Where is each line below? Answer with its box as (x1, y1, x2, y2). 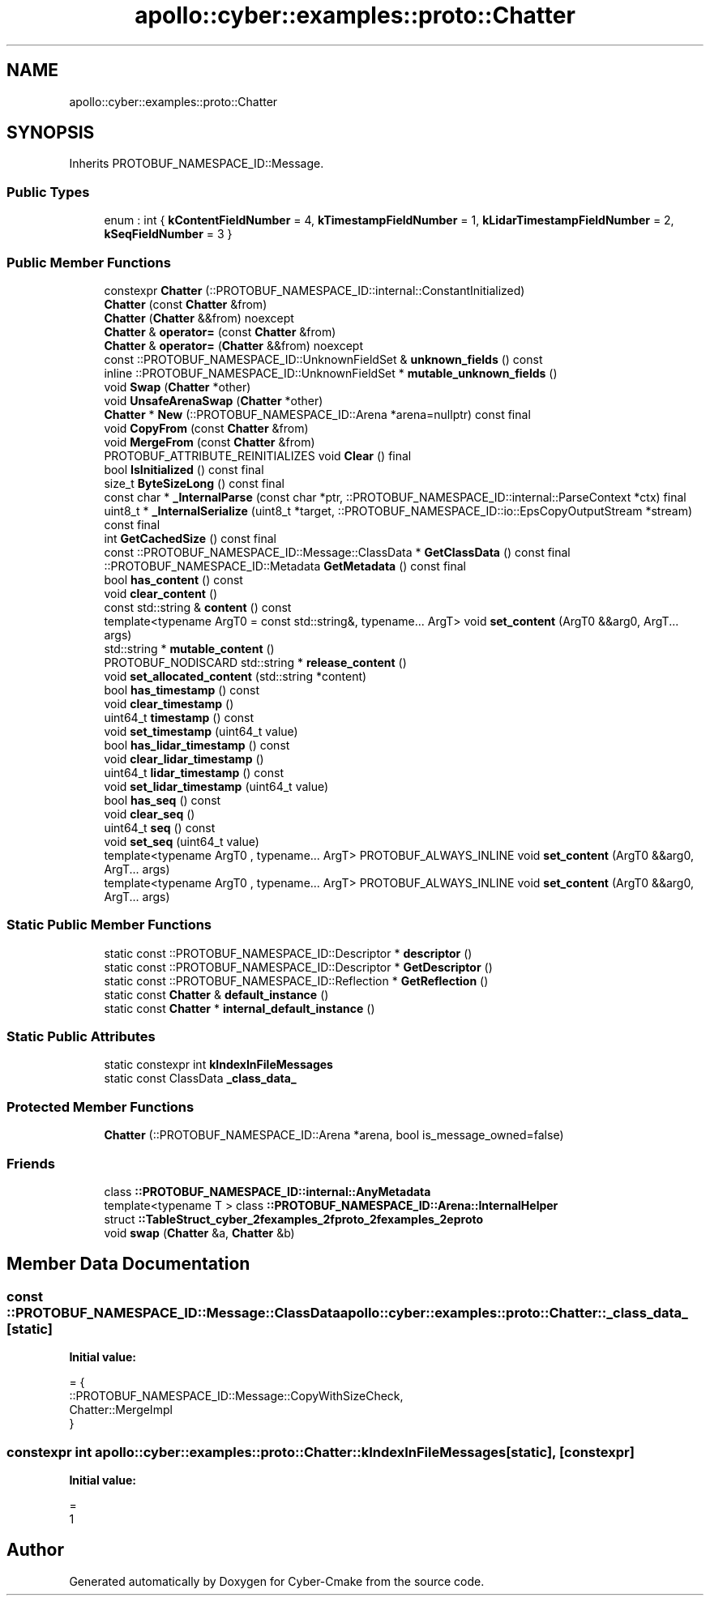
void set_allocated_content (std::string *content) (104, 669, 367, 683)
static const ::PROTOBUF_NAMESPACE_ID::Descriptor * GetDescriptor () (104, 959, 493, 974)
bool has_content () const (104, 572, 243, 587)
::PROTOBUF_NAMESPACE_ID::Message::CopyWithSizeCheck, (69, 1389, 404, 1403)
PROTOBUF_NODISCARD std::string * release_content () (104, 655, 407, 669)
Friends (6, 1155, 55, 1172)
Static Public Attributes (6, 1028, 156, 1045)
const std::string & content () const (104, 600, 292, 614)
